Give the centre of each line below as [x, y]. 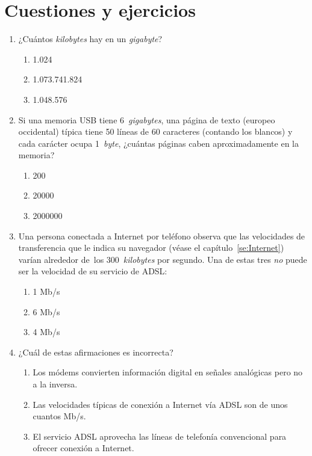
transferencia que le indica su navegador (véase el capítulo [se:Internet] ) [151, 248]
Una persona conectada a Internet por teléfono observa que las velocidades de [162, 236]
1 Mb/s [46, 291]
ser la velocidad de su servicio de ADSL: [93, 271]
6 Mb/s [46, 311]
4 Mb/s [46, 332]
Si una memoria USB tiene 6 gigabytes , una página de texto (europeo [147, 119]
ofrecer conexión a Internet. [83, 448]
